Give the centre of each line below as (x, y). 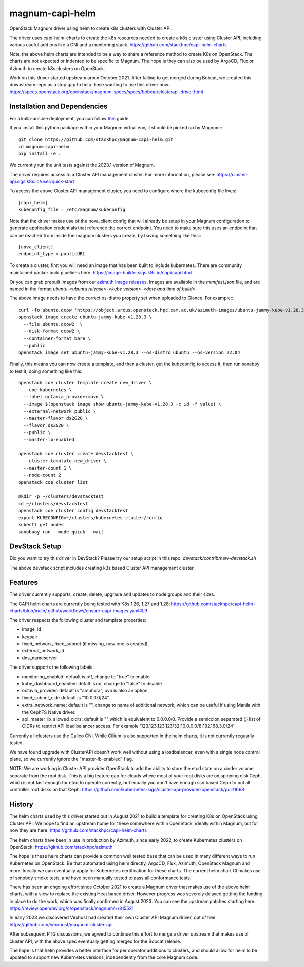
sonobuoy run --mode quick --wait (61, 532)
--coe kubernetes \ (48, 390)
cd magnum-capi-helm (44, 146)
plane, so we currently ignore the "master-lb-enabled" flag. (71, 759)
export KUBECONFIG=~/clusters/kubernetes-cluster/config (91, 518)
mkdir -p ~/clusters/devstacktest (61, 496)
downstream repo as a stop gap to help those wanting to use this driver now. (89, 85)
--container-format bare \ (57, 338)
